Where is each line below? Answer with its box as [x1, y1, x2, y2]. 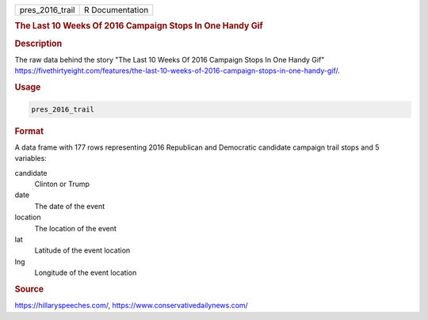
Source [14, 284, 44, 295]
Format [14, 125, 44, 136]
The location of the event [34, 223, 117, 233]
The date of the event [34, 201, 105, 211]
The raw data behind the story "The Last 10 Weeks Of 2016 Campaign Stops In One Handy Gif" [14, 55, 325, 64]
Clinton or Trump [34, 179, 90, 189]
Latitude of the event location [34, 246, 131, 255]
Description [14, 38, 63, 49]
